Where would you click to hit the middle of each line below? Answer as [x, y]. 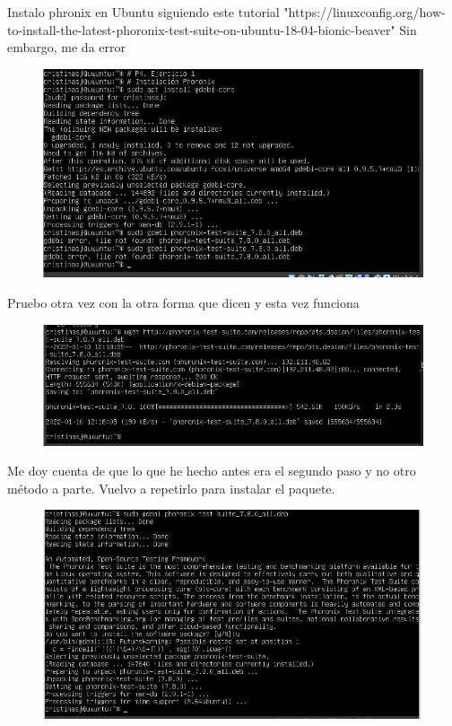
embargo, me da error [66, 47]
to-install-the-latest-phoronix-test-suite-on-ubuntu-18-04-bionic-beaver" [201, 29]
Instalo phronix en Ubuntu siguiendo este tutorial [143, 12]
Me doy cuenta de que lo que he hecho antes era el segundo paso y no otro [212, 471]
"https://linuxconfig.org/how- [365, 12]
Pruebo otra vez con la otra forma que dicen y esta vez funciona [183, 302]
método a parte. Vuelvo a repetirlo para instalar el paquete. [171, 488]
